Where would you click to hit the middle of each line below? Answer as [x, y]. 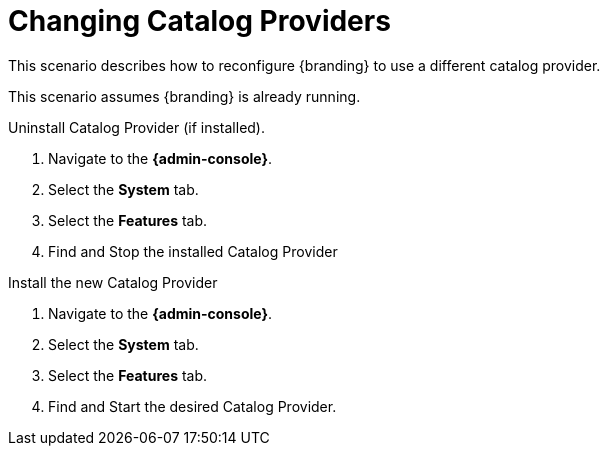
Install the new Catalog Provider [113, 282]
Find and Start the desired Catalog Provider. [192, 406]
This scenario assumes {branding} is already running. [184, 96]
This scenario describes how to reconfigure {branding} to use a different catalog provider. [304, 65]
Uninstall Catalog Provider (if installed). [137, 127]
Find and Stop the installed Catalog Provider [193, 251]
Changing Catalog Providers [199, 21]
